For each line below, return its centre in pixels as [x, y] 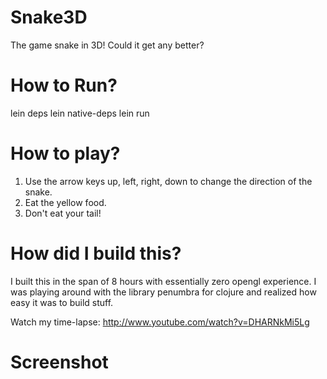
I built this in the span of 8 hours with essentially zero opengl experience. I [163, 281]
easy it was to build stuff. [62, 302]
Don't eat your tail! [63, 213]
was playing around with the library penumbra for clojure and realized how [163, 292]
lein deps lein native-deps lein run [80, 113]
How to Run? [64, 85]
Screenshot [59, 362]
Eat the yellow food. [65, 202]
